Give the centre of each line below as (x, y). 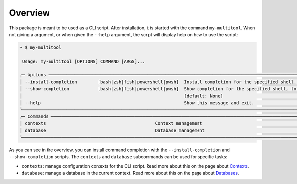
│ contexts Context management (111, 124)
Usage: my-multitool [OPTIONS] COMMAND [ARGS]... (84, 61)
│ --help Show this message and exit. (137, 103)
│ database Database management (112, 130)
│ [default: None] (122, 96)
